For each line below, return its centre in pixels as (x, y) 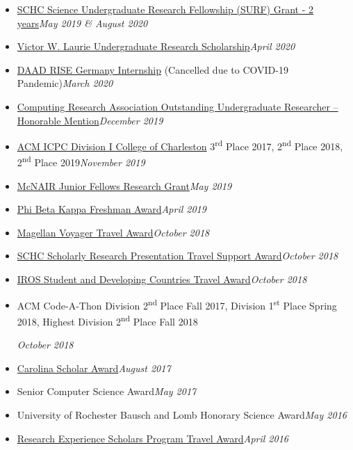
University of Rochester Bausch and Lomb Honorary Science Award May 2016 (182, 414)
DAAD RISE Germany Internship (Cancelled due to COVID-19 (153, 69)
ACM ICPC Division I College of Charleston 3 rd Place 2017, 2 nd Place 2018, (180, 145)
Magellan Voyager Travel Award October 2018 (113, 232)
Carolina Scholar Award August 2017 (94, 368)
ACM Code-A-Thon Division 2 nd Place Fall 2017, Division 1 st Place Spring (177, 304)
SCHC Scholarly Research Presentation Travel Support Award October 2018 (178, 256)
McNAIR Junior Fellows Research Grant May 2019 (124, 185)
